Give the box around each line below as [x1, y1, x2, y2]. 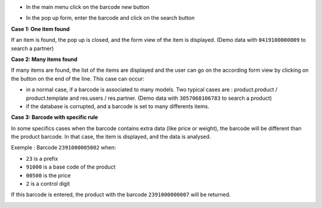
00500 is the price [26, 172, 71, 179]
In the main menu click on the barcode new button [26, 4, 150, 10]
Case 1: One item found [11, 25, 70, 32]
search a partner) [11, 45, 54, 52]
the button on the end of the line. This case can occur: [11, 75, 145, 82]
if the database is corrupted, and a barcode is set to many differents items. [26, 102, 210, 110]
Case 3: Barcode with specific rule [11, 114, 98, 121]
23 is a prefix [26, 155, 58, 162]
